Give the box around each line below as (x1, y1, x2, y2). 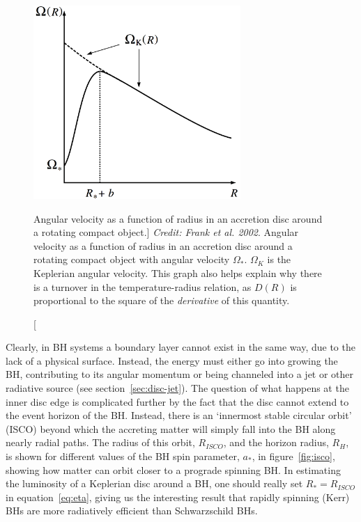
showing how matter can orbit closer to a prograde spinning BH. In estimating (6, 462, 341, 477)
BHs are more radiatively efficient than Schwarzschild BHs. (6, 503, 258, 518)
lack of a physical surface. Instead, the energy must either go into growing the (6, 353, 338, 367)
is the (267, 252, 291, 267)
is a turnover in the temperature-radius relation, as (33, 279, 252, 294)
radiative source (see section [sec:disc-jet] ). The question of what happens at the (6, 381, 349, 395)
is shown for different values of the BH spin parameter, (6, 449, 240, 464)
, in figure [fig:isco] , (252, 449, 335, 464)
